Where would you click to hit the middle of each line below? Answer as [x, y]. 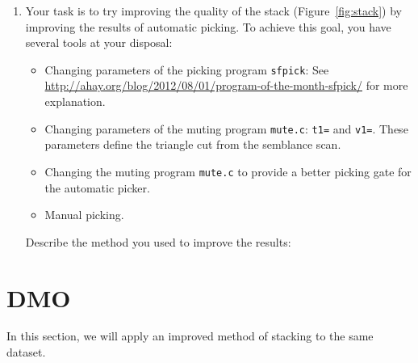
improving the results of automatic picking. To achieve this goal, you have [208, 26]
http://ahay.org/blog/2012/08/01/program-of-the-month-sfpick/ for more [226, 85]
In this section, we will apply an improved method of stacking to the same [190, 336]
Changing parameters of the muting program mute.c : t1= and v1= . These [226, 128]
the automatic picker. [97, 187]
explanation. [75, 101]
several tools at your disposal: [99, 42]
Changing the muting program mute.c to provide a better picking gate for [228, 171]
